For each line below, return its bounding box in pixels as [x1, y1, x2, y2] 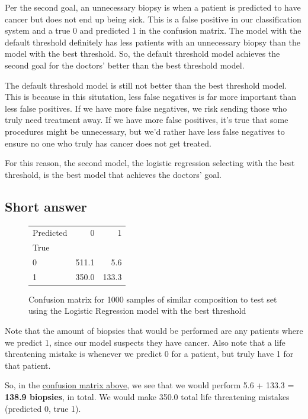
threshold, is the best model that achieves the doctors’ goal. [5, 168, 222, 180]
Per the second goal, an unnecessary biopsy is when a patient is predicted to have [5, 1, 301, 13]
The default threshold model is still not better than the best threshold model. [5, 79, 287, 91]
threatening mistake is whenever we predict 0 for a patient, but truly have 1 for [5, 347, 294, 360]
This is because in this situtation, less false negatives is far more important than [5, 90, 297, 103]
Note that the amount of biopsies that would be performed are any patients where [5, 324, 303, 337]
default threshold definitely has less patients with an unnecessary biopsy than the [5, 35, 300, 48]
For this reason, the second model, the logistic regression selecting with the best [5, 157, 295, 169]
